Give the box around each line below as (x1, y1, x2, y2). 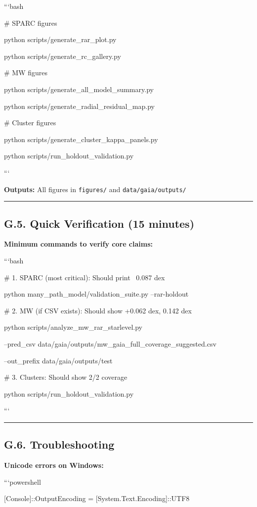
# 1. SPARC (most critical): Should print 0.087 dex (4, 272, 165, 282)
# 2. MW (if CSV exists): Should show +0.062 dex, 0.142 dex (4, 305, 192, 315)
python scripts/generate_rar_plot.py (4, 34, 117, 45)
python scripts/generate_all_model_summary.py (4, 84, 154, 94)
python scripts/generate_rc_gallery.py (4, 51, 121, 61)
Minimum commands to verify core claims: (4, 239, 153, 249)
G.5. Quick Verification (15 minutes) (4, 215, 195, 231)
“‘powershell (4, 476, 41, 487)
